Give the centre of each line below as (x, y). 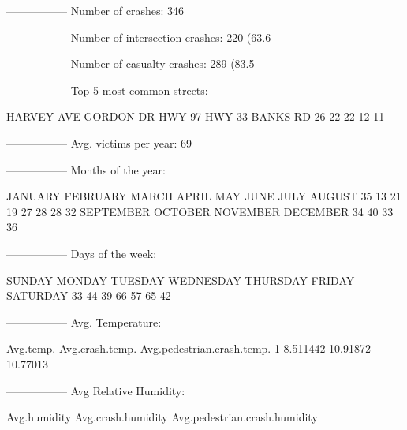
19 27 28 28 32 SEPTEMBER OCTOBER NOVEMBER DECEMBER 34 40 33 (200, 211)
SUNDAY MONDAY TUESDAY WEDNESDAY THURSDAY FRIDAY (181, 280)
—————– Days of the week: (82, 253)
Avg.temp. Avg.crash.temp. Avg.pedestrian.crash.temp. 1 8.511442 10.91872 (189, 348)
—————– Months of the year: (86, 169)
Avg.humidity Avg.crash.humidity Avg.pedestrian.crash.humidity (162, 417)
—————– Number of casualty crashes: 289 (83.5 (131, 64)
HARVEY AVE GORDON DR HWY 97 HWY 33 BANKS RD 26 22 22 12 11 (196, 116)
